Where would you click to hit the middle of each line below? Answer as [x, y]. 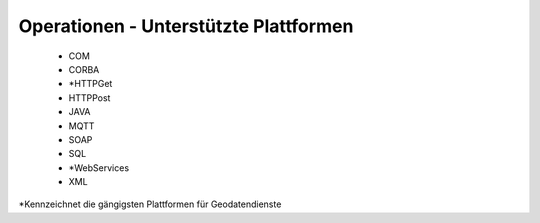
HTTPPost [89, 97]
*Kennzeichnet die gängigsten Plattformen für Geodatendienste [150, 204]
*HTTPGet [90, 84]
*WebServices [99, 167]
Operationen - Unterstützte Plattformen [186, 26]
